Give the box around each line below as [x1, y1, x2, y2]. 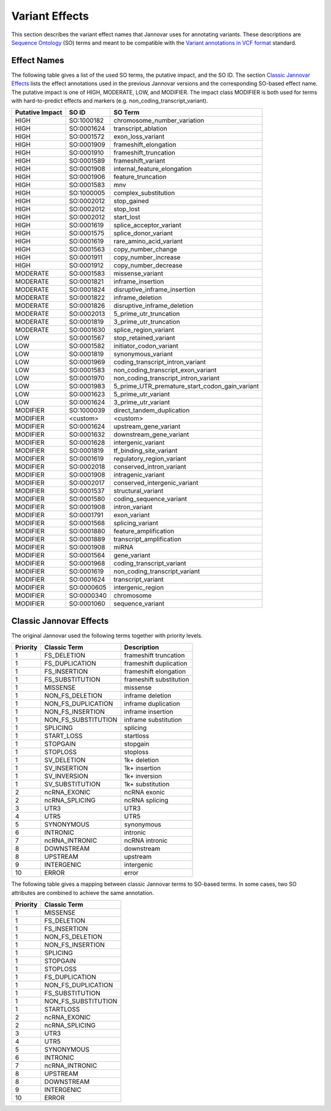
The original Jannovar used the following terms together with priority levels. [11, 632, 203, 639]
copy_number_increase [113, 253, 181, 262]
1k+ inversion [124, 772, 162, 780]
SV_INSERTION [44, 764, 88, 772]
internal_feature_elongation [113, 164, 192, 173]
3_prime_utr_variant [113, 398, 170, 407]
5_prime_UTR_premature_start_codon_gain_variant [113, 382, 259, 391]
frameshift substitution [124, 675, 189, 684]
